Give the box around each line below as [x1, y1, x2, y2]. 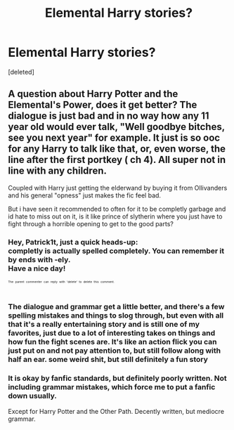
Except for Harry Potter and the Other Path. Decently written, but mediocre [8, 407, 224, 415]
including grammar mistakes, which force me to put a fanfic [8, 382, 216, 392]
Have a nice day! [8, 263, 66, 273]
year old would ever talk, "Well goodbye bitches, [8, 121, 226, 133]
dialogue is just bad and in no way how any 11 [8, 110, 209, 122]
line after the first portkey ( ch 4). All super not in [8, 154, 226, 166]
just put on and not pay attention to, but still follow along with [8, 346, 221, 356]
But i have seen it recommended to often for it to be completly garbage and [8, 204, 226, 213]
